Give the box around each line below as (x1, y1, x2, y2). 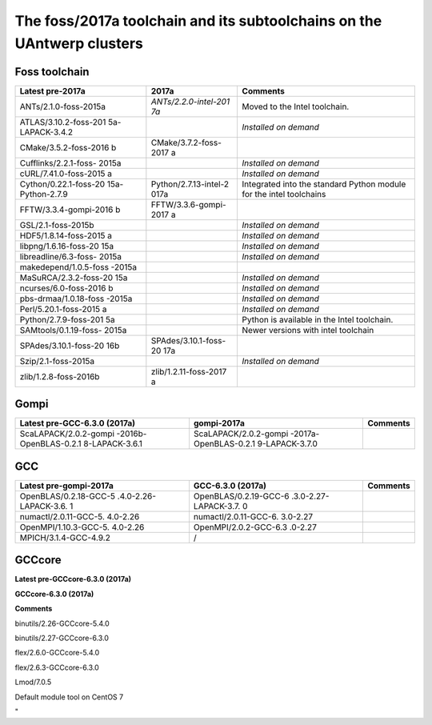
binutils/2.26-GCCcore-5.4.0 (14, 619, 110, 628)
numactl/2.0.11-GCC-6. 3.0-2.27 (193, 511, 314, 522)
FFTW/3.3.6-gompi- (150, 198, 227, 210)
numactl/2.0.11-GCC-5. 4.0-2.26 (19, 511, 140, 522)
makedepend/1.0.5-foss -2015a (19, 261, 138, 272)
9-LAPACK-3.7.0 (257, 439, 318, 450)
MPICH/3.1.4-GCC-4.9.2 (19, 532, 111, 543)
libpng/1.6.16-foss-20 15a (19, 240, 114, 251)
